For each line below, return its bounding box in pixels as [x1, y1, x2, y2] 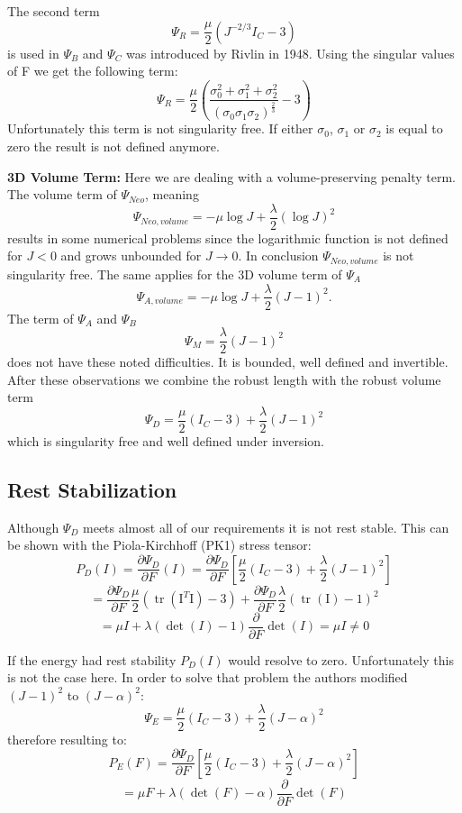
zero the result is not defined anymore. [7, 137, 220, 156]
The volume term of [7, 185, 117, 204]
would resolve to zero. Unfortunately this [228, 650, 454, 669]
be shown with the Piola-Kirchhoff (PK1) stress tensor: [7, 535, 312, 554]
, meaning [144, 185, 199, 204]
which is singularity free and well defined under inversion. [7, 432, 324, 451]
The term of [7, 308, 74, 327]
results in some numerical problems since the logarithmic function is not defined [7, 228, 448, 247]
